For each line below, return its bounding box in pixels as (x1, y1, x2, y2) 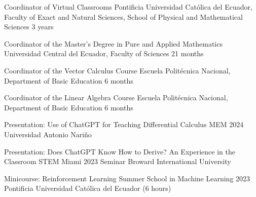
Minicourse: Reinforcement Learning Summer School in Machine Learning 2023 (4, 173, 250, 183)
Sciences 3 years (4, 21, 54, 32)
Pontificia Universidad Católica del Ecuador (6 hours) (4, 183, 171, 193)
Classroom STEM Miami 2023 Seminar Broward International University (4, 156, 231, 167)
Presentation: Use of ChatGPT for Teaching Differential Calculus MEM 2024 (4, 119, 244, 130)
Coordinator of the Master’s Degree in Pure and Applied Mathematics (4, 38, 223, 49)
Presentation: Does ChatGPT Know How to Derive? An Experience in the (4, 146, 235, 156)
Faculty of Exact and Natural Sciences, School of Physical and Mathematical (4, 11, 243, 22)
